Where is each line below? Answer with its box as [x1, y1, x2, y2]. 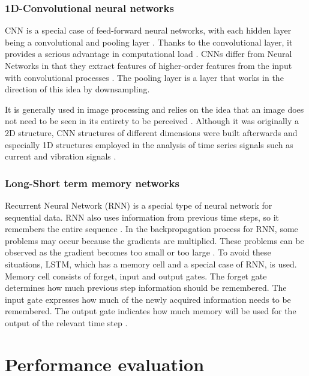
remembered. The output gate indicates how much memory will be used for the [5, 305, 296, 317]
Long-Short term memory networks [5, 175, 179, 190]
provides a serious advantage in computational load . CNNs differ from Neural [5, 47, 292, 60]
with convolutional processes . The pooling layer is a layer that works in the [5, 71, 284, 83]
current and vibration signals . [5, 150, 116, 163]
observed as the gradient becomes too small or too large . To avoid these [5, 246, 271, 258]
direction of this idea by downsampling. [5, 83, 150, 95]
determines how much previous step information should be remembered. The [5, 281, 287, 294]
